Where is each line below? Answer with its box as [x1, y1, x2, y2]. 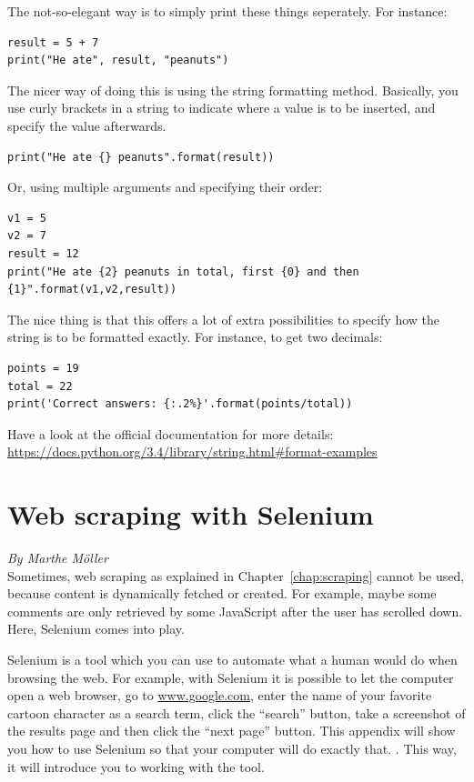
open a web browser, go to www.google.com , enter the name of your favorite [7, 686, 432, 705]
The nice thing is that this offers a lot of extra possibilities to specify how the [7, 309, 440, 328]
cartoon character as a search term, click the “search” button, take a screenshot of [7, 703, 466, 722]
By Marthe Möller [7, 548, 108, 566]
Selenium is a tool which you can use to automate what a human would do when [7, 649, 458, 668]
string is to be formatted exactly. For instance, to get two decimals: [7, 327, 383, 346]
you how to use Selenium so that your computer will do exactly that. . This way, [7, 738, 457, 757]
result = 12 [7, 246, 79, 260]
